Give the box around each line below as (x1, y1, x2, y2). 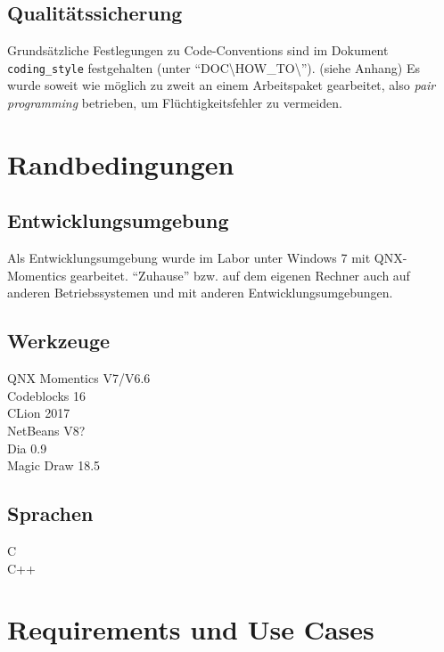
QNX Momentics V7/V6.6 (7, 369, 151, 387)
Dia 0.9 (7, 438, 47, 457)
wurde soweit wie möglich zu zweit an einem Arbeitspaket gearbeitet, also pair (7, 76, 436, 94)
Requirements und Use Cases (7, 611, 374, 648)
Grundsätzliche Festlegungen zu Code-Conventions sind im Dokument (7, 41, 389, 60)
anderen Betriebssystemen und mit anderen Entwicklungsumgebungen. (7, 283, 393, 302)
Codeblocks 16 (7, 386, 86, 404)
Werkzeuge (7, 327, 111, 355)
